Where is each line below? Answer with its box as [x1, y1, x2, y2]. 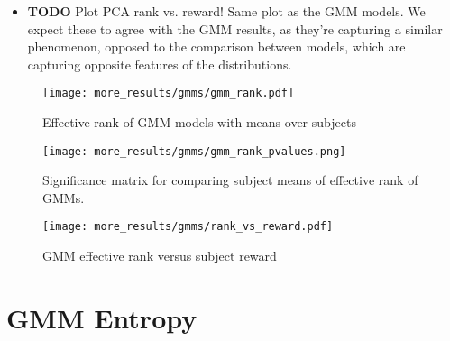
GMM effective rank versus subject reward [42, 246, 277, 265]
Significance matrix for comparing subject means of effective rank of [42, 170, 418, 189]
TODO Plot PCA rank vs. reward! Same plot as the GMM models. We [27, 2, 426, 20]
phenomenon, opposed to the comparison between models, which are [27, 37, 406, 56]
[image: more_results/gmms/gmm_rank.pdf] [42, 87, 295, 100]
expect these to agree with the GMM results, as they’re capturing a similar [27, 19, 443, 38]
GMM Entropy [6, 299, 197, 336]
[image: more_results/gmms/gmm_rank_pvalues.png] [42, 144, 346, 158]
